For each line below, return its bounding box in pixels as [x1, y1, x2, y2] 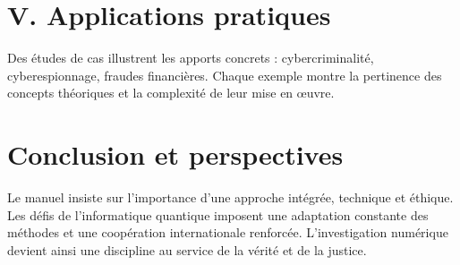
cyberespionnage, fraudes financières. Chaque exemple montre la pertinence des [7, 65, 442, 84]
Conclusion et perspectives [7, 136, 344, 173]
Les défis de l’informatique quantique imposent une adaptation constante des [7, 205, 429, 224]
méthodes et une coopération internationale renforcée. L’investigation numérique [7, 223, 448, 242]
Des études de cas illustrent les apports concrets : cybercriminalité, [7, 48, 374, 67]
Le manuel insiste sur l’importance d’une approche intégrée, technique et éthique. [7, 188, 454, 207]
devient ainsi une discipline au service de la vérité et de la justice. [7, 240, 367, 259]
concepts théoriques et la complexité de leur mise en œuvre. [7, 83, 335, 102]
